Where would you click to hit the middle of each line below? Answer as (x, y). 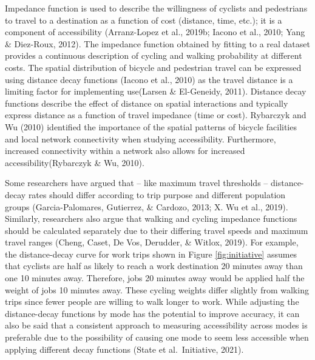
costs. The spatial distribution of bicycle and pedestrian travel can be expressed (153, 67)
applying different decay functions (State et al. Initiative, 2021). (124, 349)
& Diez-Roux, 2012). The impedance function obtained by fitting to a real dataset (157, 43)
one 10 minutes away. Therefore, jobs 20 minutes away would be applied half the (155, 278)
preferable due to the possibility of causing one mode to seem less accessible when (157, 337)
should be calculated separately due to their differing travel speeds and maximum (157, 230)
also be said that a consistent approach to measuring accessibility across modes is (156, 325)
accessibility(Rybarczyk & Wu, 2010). (75, 162)
